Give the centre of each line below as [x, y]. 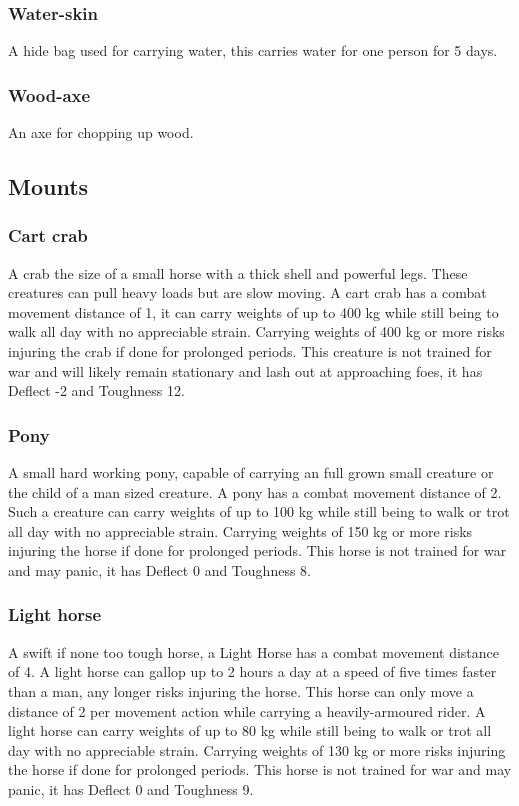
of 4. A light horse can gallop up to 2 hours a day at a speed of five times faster [252, 671]
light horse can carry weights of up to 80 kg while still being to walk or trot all [250, 730]
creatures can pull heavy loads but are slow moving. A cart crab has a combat [247, 292]
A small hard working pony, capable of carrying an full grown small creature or [251, 472]
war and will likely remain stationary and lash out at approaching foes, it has [245, 370]
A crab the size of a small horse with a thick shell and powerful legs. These [238, 272]
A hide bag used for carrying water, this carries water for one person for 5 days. [253, 50]
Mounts [48, 186]
